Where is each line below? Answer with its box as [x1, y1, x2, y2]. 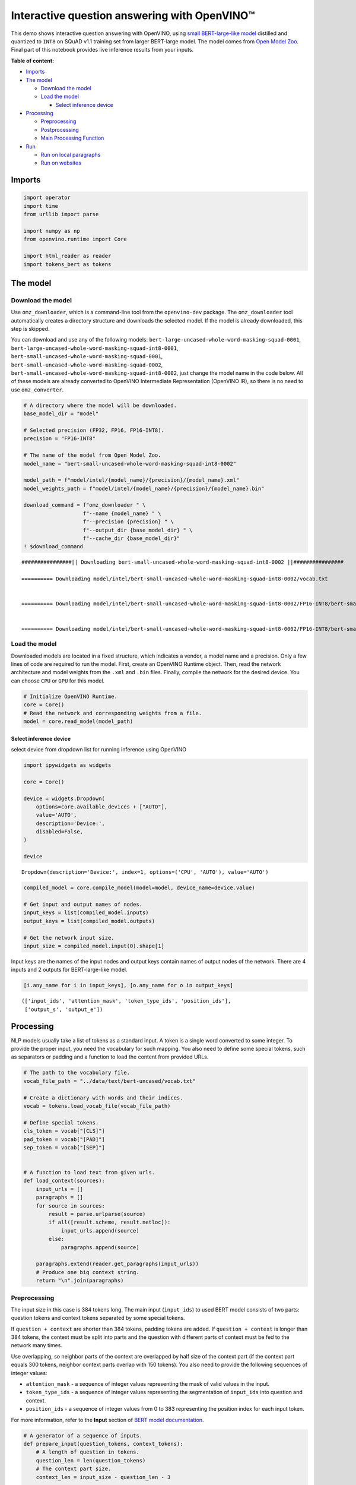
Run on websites [40, 159, 81, 166]
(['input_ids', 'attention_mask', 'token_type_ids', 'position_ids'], [21, 998, 231, 1004]
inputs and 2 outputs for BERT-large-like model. [11, 966, 128, 974]
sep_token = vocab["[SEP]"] [23, 1144, 105, 1151]
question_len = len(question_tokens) [36, 1457, 146, 1464]
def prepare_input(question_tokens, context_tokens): [23, 1440, 183, 1447]
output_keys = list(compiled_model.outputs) [23, 918, 155, 924]
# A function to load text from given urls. [23, 1169, 155, 1176]
